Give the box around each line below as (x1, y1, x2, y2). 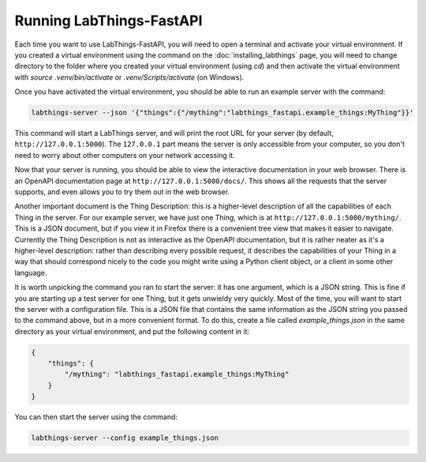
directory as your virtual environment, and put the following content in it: (14, 326, 250, 336)
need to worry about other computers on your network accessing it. (14, 150, 236, 160)
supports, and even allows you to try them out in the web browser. (14, 187, 230, 197)
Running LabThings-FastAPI (14, 12, 203, 29)
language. (14, 268, 47, 277)
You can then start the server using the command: (14, 412, 177, 422)
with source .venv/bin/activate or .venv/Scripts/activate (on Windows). (14, 72, 245, 82)
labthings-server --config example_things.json (31, 434, 219, 442)
